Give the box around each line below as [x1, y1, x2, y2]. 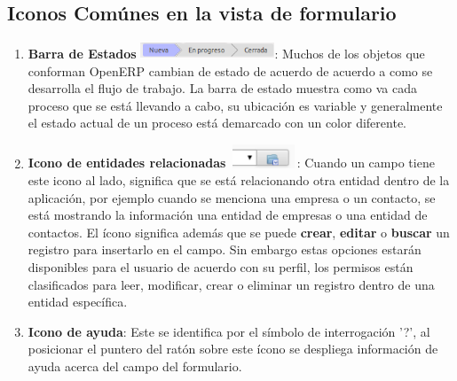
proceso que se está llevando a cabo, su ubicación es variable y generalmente [28, 96, 443, 114]
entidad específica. [28, 292, 128, 311]
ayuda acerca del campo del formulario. [28, 357, 242, 376]
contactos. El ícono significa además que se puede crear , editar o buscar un [28, 222, 450, 241]
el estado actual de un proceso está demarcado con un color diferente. [28, 113, 406, 132]
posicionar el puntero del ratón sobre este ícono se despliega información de [28, 339, 438, 358]
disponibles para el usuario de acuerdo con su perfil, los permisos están [28, 258, 414, 276]
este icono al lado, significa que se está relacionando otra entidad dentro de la [28, 171, 450, 190]
